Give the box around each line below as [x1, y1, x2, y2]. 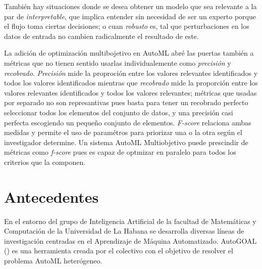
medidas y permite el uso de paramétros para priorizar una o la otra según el [4, 127, 242, 138]
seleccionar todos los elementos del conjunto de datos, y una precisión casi [4, 107, 233, 117]
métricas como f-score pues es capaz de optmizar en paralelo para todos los [4, 147, 236, 157]
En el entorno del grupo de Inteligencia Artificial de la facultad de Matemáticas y [4, 215, 256, 226]
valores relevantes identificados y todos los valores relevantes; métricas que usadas [4, 87, 257, 98]
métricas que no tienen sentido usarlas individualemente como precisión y [4, 57, 231, 68]
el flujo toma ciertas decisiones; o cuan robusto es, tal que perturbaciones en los [4, 21, 249, 31]
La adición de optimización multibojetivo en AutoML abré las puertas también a [4, 48, 254, 58]
